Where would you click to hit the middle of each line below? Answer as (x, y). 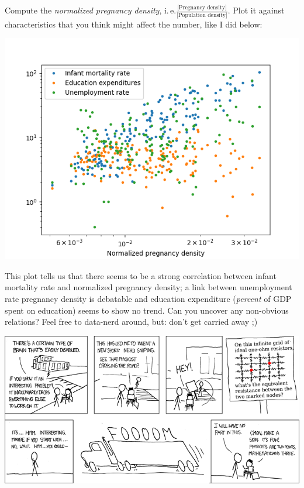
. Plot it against (256, 10)
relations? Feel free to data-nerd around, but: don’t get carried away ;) (131, 322)
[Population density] (202, 15)
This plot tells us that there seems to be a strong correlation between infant (141, 275)
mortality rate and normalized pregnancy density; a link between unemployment (148, 287)
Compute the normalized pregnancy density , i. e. (91, 10)
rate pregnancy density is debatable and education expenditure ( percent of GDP (148, 298)
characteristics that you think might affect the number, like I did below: (134, 24)
